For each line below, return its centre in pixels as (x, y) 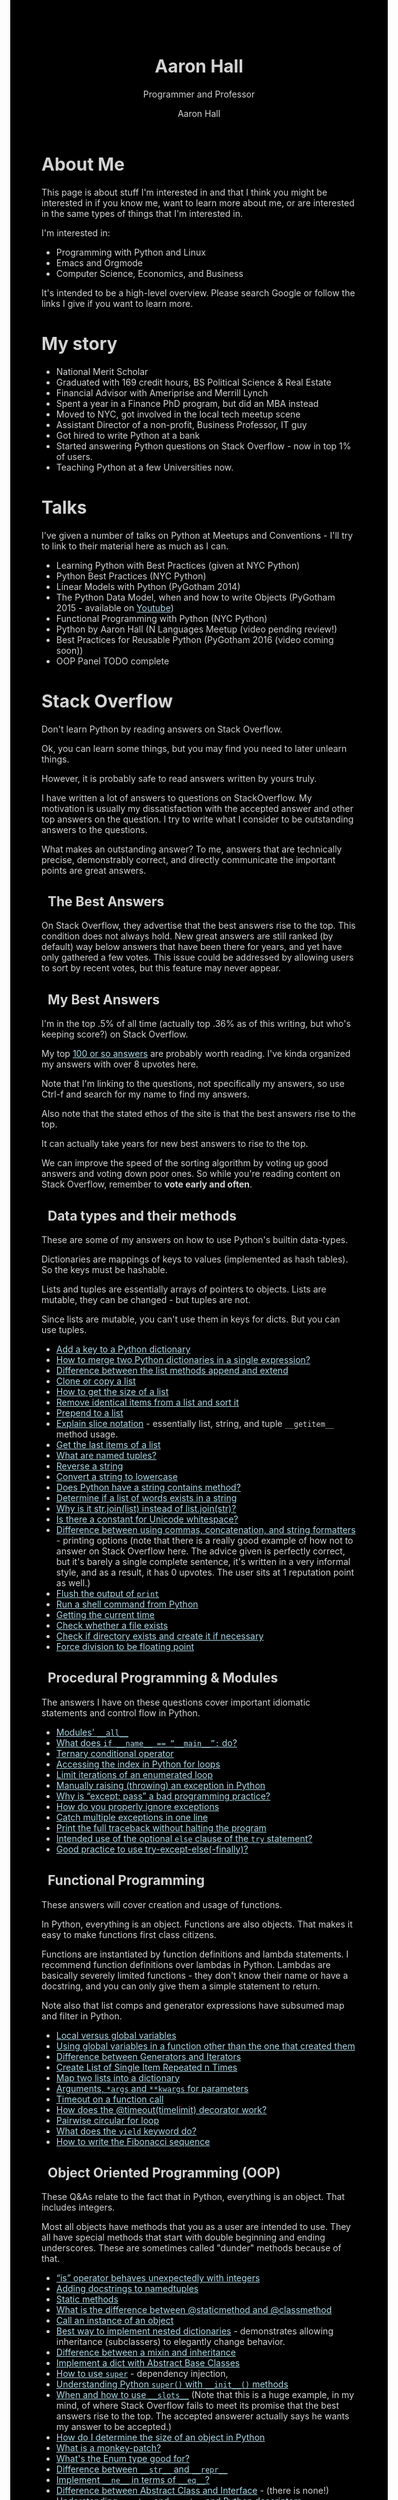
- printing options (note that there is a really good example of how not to (204, 1540)
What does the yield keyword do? (126, 2131)
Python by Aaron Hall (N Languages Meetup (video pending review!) (196, 629)
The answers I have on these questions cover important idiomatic (176, 1702)
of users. (74, 456)
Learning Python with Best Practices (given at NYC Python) (178, 565)
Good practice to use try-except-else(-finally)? (152, 1849)
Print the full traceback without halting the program (161, 1827)
